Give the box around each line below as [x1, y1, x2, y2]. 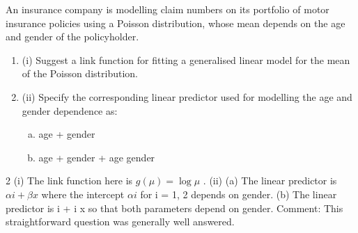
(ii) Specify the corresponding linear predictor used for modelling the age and [22, 89, 352, 104]
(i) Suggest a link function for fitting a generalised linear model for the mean [22, 52, 350, 67]
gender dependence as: [22, 103, 118, 118]
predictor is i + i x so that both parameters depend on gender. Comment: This [6, 200, 343, 215]
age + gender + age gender [38, 150, 155, 164]
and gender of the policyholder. [6, 29, 139, 44]
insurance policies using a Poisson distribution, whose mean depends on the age [6, 15, 345, 30]
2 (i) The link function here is [6, 173, 133, 188]
